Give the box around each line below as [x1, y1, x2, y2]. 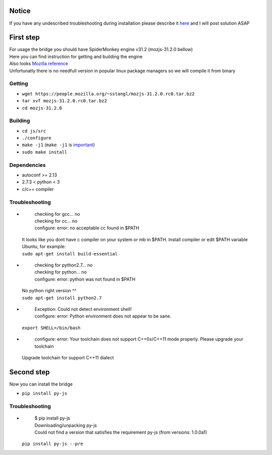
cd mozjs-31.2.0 [22, 105, 62, 111]
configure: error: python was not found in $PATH [34, 276, 135, 282]
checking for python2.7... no [34, 262, 93, 268]
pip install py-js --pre [22, 441, 83, 447]
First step [9, 33, 40, 42]
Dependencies [9, 161, 46, 168]
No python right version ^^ [22, 288, 77, 294]
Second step [9, 368, 50, 376]
